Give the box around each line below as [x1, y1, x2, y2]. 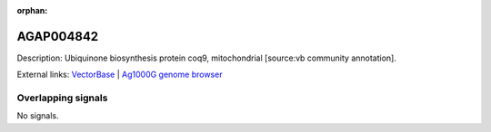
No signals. [16, 110, 59, 121]
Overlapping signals [16, 91, 108, 104]
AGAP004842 [16, 28, 99, 44]
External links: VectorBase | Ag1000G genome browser [16, 69, 223, 80]
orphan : [16, 5, 48, 15]
